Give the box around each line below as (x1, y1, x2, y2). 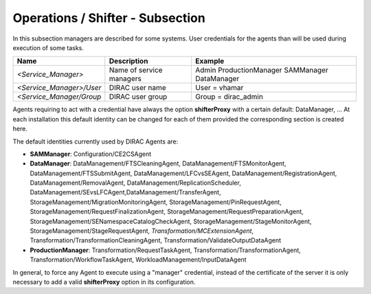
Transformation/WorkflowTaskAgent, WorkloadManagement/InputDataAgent (30, 256, 247, 264)
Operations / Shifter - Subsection (12, 10, 205, 25)
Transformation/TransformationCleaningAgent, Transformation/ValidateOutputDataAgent (30, 236, 282, 245)
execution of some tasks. (12, 43, 84, 52)
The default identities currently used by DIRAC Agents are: (12, 137, 179, 146)
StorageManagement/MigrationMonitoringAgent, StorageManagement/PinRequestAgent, (30, 198, 282, 206)
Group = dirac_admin (195, 92, 264, 102)
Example (195, 56, 225, 66)
